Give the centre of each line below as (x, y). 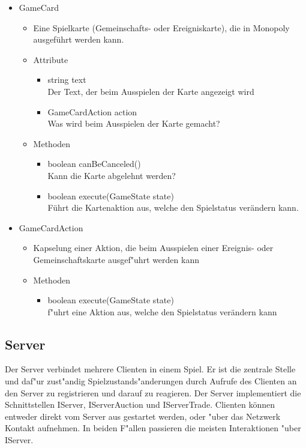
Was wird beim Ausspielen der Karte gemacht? (134, 123)
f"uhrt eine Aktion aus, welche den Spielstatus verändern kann (162, 311)
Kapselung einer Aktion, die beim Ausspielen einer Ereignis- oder (153, 248)
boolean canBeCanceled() (94, 164)
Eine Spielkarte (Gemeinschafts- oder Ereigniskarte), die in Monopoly (161, 27)
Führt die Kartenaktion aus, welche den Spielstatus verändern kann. (173, 207)
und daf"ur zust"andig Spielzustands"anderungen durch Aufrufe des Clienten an (151, 381)
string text (67, 80)
